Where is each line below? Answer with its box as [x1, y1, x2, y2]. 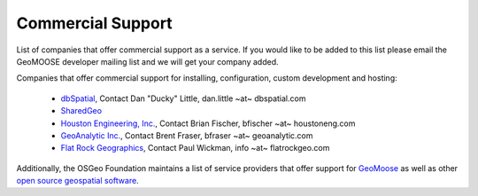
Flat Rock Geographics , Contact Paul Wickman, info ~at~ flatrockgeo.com [60, 143, 330, 153]
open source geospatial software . [16, 176, 139, 186]
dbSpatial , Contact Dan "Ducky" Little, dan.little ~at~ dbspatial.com [60, 93, 306, 104]
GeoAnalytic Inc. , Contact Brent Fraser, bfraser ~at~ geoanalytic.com [60, 129, 313, 141]
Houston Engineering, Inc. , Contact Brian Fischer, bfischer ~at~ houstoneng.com [60, 118, 356, 129]
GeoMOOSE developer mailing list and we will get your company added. [16, 56, 279, 67]
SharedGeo [60, 106, 102, 116]
